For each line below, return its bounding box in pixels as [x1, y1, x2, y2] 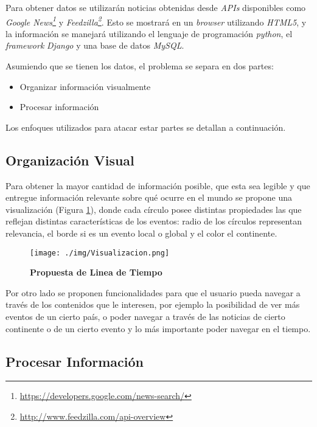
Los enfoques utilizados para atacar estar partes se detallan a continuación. [5, 120, 286, 133]
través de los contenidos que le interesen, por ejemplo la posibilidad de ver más [5, 298, 300, 311]
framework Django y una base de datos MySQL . [5, 39, 184, 52]
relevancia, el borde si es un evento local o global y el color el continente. [5, 226, 277, 239]
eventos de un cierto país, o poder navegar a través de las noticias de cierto [5, 310, 285, 323]
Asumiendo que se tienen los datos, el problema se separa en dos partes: [5, 60, 274, 72]
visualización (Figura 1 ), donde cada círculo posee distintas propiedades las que [5, 203, 302, 215]
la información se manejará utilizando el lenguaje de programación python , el [5, 27, 293, 40]
